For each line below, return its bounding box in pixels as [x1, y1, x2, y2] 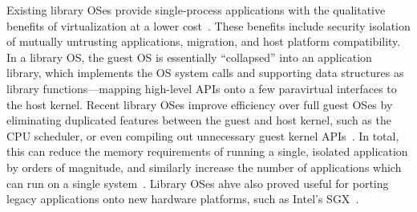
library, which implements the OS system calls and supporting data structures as [6, 64, 404, 81]
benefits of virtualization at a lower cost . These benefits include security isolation [6, 17, 411, 34]
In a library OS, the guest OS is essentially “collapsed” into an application [6, 48, 372, 65]
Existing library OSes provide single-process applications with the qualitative [6, 2, 386, 18]
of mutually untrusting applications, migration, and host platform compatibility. [6, 33, 401, 50]
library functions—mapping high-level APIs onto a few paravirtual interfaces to [6, 79, 397, 96]
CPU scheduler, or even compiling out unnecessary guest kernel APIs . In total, [6, 127, 399, 144]
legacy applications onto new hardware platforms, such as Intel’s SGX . [6, 190, 359, 207]
